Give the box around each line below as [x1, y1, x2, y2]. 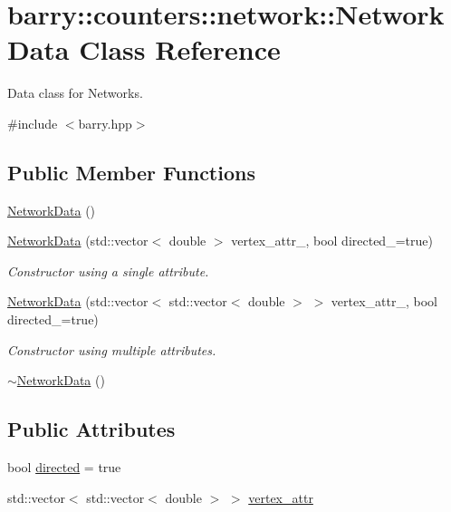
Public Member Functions [7, 158, 255, 186]
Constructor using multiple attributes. [7, 340, 216, 359]
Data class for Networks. [7, 83, 143, 102]
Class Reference [79, 31, 281, 68]
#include [7, 113, 58, 132]
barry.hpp [78, 113, 132, 132]
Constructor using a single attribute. [7, 261, 209, 280]
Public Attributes [7, 415, 176, 443]
